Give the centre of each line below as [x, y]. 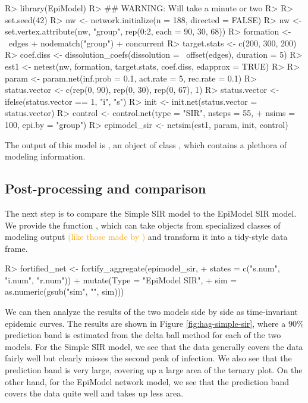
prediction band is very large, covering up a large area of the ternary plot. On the [154, 370]
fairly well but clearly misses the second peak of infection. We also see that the [148, 358]
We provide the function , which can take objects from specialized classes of [143, 225]
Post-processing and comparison [106, 188]
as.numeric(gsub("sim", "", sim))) [65, 291]
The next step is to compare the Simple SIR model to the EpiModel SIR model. [151, 213]
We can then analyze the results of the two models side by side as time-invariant [151, 312]
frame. [16, 248]
